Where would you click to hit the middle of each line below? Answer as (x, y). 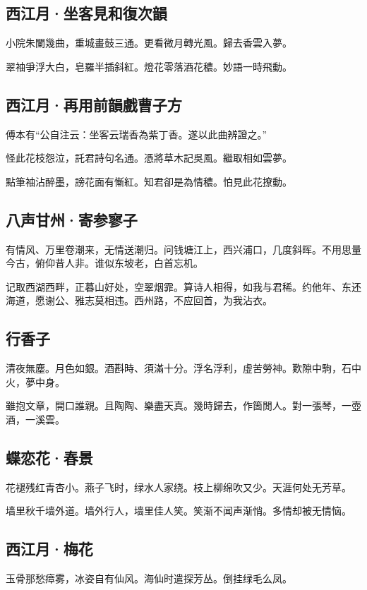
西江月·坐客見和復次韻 (86, 13)
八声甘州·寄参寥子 (72, 219)
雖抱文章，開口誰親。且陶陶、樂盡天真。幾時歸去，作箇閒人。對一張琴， (174, 405)
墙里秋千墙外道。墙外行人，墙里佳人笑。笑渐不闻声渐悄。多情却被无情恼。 (179, 511)
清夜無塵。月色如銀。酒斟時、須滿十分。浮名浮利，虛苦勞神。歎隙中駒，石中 (183, 368)
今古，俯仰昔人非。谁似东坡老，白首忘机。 (104, 263)
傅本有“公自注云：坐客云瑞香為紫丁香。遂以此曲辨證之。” (137, 134)
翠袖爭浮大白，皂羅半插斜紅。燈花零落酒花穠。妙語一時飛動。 (149, 66)
